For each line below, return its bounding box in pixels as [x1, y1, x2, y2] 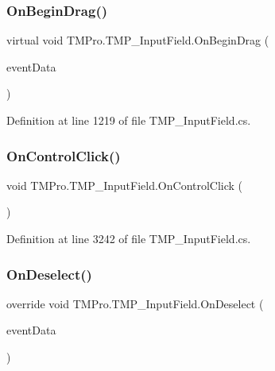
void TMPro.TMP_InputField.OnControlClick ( [6, 176, 243, 193]
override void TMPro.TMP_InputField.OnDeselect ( [6, 295, 264, 311]
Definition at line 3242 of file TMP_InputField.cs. [6, 230, 251, 246]
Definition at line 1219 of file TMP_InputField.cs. [6, 112, 251, 128]
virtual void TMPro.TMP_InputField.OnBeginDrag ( [6, 32, 269, 48]
